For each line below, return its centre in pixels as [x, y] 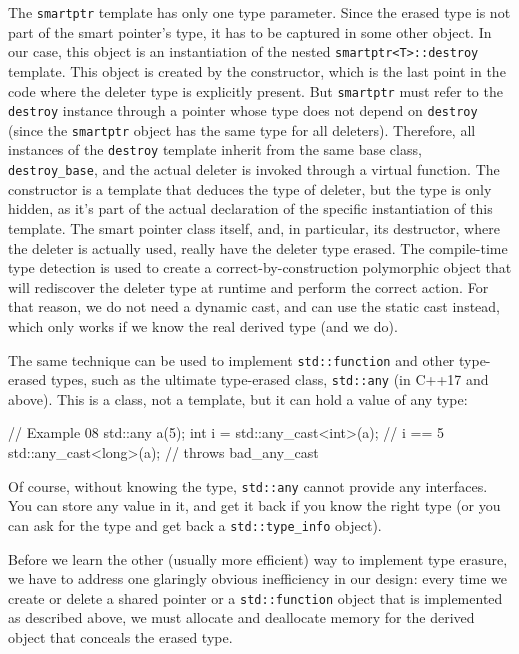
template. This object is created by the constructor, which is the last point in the [257, 70]
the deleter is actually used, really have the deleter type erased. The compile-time [258, 247]
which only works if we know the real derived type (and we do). [203, 325]
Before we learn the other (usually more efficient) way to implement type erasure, [258, 558]
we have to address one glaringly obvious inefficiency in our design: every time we [257, 578]
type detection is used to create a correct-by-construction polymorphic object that [260, 267]
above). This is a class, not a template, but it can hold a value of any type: [238, 398]
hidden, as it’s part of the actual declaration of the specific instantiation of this [250, 208]
